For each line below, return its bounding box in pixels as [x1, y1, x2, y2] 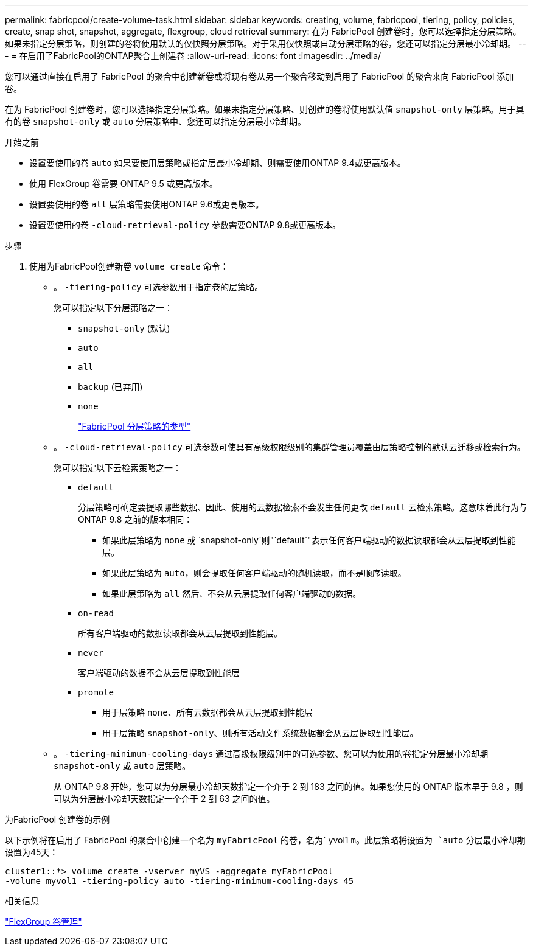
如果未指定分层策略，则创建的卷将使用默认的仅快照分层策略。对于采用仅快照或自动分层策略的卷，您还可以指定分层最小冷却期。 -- [5, 38, 526, 49]
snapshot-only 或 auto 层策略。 [54, 761, 191, 771]
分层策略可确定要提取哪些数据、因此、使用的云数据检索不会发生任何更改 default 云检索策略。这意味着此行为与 [78, 502, 528, 512]
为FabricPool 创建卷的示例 [5, 814, 110, 824]
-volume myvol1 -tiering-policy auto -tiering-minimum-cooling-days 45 [5, 876, 354, 886]
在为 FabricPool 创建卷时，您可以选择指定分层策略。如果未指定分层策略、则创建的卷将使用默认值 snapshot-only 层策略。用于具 [5, 104, 524, 114]
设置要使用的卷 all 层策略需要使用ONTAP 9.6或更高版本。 [29, 199, 264, 209]
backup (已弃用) [78, 381, 143, 392]
